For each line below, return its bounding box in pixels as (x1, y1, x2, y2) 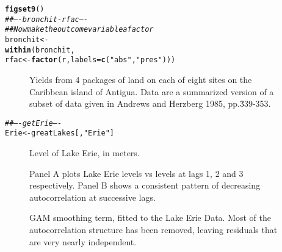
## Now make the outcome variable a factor (5, 25, 154, 34)
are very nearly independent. (29, 235, 137, 248)
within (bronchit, (5, 45, 75, 54)
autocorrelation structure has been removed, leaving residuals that (29, 223, 278, 236)
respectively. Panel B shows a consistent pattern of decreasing (29, 179, 261, 192)
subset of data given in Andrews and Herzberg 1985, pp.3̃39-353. (29, 97, 271, 110)
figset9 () (5, 5, 45, 13)
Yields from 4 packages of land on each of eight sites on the (29, 73, 252, 85)
